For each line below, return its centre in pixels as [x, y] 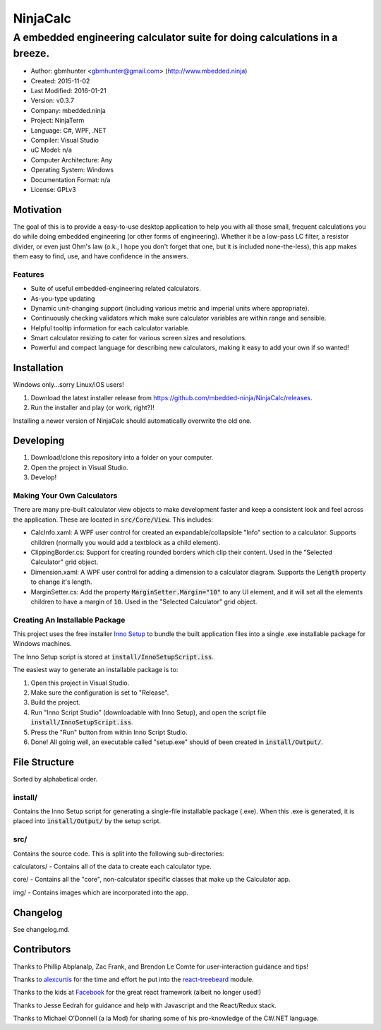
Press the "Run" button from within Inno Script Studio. [109, 732]
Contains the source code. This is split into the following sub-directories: [119, 854]
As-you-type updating [63, 298]
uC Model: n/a [51, 150]
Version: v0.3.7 [52, 101]
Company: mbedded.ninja [68, 110]
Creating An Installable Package [69, 620]
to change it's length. [61, 582]
